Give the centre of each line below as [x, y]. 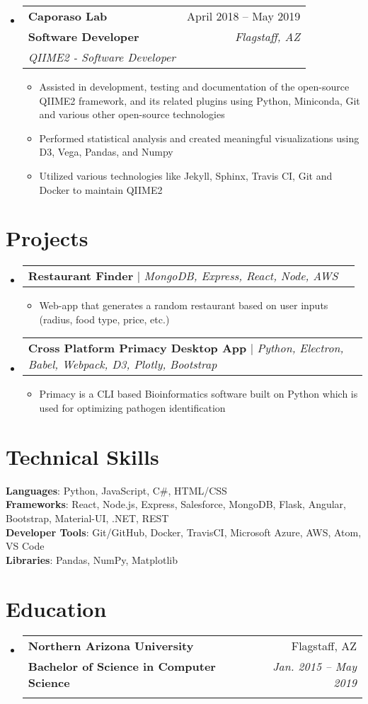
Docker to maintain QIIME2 [101, 189]
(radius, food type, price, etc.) [104, 319]
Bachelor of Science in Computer [122, 667]
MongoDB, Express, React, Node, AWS [241, 276]
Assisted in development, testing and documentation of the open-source [194, 86]
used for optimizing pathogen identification [132, 408]
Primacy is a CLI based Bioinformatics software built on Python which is [199, 394]
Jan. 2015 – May [315, 667]
